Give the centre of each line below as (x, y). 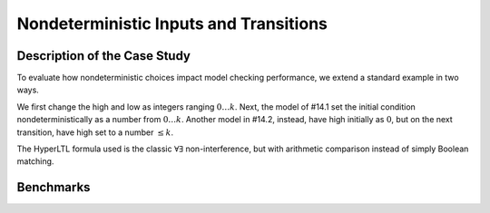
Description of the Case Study (103, 56)
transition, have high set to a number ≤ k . (95, 132)
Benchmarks (54, 187)
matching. (35, 161)
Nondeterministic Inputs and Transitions (172, 24)
